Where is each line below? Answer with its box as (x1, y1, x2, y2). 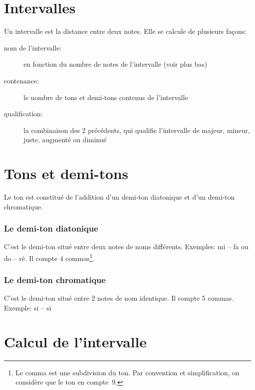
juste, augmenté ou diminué (24, 134, 107, 145)
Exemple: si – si (4, 303, 51, 313)
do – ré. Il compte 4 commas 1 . (4, 252, 95, 263)
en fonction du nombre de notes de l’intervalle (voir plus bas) (24, 59, 207, 69)
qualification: (4, 108, 43, 119)
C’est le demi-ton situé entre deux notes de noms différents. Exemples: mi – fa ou (4, 241, 249, 252)
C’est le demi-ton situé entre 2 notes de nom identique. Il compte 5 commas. (4, 293, 234, 303)
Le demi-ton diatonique (4, 222, 99, 234)
